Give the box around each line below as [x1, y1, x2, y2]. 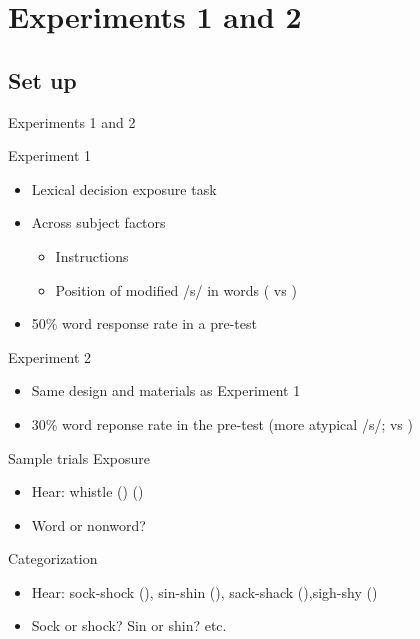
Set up [8, 64, 77, 95]
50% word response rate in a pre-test [31, 313, 257, 334]
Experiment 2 [8, 346, 92, 367]
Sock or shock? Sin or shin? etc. [31, 615, 227, 636]
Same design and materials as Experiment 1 [31, 380, 301, 401]
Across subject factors [31, 212, 166, 233]
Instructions [55, 245, 129, 266]
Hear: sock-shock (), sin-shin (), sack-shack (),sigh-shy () [31, 581, 378, 602]
